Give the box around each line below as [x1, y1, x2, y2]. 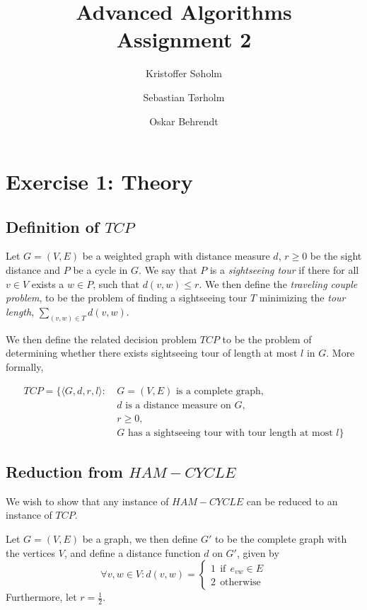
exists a [31, 276, 64, 291]
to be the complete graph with [214, 531, 347, 546]
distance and [6, 263, 61, 277]
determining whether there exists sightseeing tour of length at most [6, 345, 298, 360]
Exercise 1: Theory [6, 167, 193, 196]
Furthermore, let [6, 589, 77, 604]
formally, [6, 359, 44, 374]
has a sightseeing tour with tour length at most [128, 427, 333, 438]
